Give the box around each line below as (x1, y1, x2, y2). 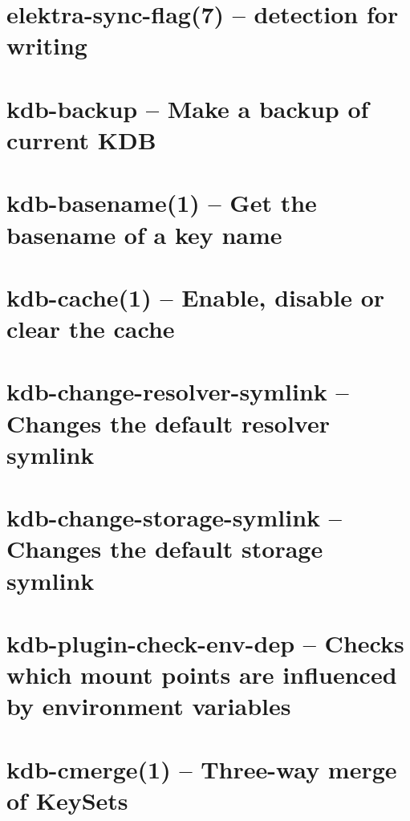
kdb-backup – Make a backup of (6, 91, 369, 124)
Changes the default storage (6, 532, 323, 565)
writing (6, 29, 87, 62)
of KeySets (6, 783, 128, 816)
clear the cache (6, 312, 175, 345)
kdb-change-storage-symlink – (6, 501, 342, 534)
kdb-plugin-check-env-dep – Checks (6, 626, 404, 659)
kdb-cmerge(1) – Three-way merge (6, 752, 397, 785)
